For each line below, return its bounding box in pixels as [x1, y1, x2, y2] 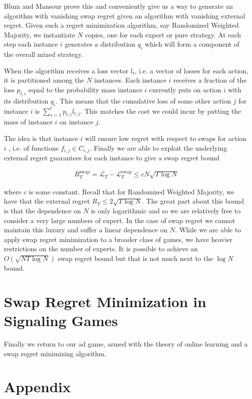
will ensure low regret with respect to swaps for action [85, 133, 247, 143]
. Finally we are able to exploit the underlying [90, 142, 227, 153]
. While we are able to [175, 225, 241, 235]
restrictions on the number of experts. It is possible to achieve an [4, 243, 198, 254]
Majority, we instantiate [4, 29, 75, 39]
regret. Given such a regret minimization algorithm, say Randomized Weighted [4, 20, 239, 30]
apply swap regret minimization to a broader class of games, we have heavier [4, 234, 233, 244]
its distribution [4, 95, 49, 105]
